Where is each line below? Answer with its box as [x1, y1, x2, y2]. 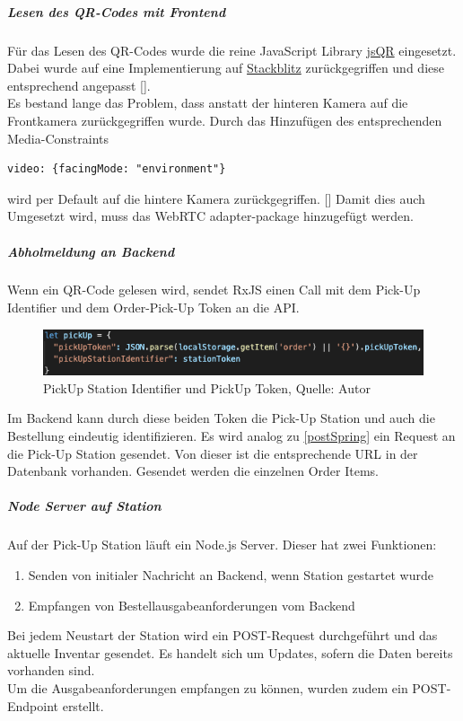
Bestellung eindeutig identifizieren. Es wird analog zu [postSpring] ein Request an [7, 426, 456, 445]
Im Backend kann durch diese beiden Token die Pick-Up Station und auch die [7, 409, 435, 427]
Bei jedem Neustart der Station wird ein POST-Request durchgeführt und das [7, 626, 438, 645]
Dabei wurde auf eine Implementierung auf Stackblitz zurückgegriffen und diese [7, 58, 444, 77]
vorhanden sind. [7, 661, 95, 680]
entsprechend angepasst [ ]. [7, 75, 151, 94]
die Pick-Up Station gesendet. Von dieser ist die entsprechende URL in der [7, 444, 418, 462]
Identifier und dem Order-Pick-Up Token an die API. [7, 298, 300, 317]
